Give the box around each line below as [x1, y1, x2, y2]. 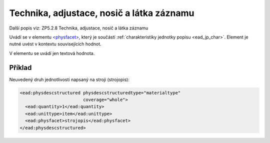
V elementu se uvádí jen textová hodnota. [9, 50, 95, 56]
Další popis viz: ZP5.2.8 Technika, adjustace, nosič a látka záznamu [9, 25, 148, 31]
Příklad [9, 63, 32, 72]
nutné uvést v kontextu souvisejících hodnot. [9, 41, 102, 47]
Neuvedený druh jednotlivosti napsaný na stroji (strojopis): [9, 76, 129, 82]
